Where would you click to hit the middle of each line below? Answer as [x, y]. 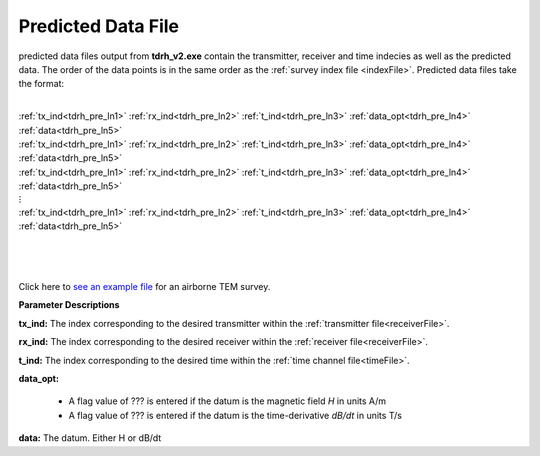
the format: [41, 84]
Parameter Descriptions [69, 305]
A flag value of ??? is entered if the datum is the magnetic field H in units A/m [227, 401]
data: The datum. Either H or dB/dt [90, 438]
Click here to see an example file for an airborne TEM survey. [144, 286]
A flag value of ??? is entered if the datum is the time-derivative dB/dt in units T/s [235, 415]
